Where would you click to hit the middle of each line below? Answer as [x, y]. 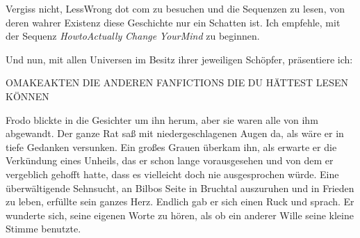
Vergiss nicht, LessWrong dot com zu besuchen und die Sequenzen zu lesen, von [175, 8]
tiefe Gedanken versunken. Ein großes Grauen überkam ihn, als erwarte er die [171, 146]
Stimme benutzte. [43, 229]
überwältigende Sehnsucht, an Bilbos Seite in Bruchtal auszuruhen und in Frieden [180, 188]
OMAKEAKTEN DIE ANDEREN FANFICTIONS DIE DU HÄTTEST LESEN [177, 82]
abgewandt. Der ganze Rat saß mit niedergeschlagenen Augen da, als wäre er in [175, 133]
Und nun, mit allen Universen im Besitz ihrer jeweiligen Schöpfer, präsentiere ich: [179, 59]
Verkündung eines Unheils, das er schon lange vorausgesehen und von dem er [170, 160]
